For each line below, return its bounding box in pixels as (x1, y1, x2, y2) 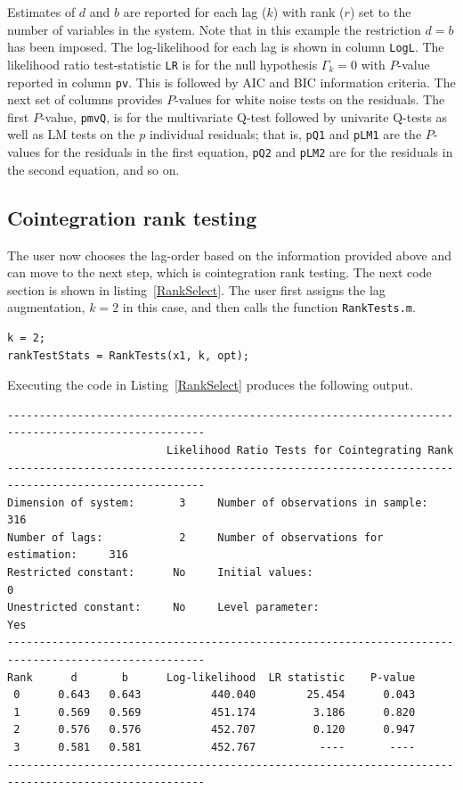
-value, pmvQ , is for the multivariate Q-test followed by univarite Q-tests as (40, 107, 448, 126)
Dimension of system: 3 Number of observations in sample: (7, 496, 428, 509)
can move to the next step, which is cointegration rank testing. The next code (7, 263, 432, 282)
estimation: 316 (7, 548, 129, 562)
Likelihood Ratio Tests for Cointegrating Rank (166, 443, 454, 457)
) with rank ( (272, 3, 345, 21)
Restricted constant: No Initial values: (7, 566, 313, 580)
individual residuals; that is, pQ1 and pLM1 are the (149, 125, 422, 144)
